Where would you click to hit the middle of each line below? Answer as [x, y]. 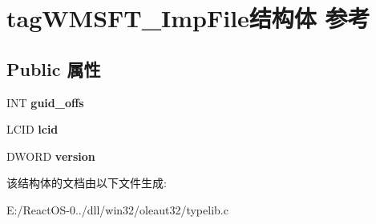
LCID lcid [32, 129]
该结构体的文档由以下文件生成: [87, 183]
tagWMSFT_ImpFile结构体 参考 [188, 18]
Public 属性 [54, 68]
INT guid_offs [45, 102]
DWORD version [51, 156]
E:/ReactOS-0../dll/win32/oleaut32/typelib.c [117, 209]
